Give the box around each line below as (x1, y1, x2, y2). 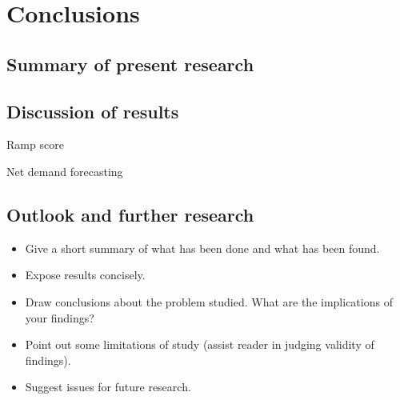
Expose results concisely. (25, 266, 146, 283)
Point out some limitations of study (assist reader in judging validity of (25, 336, 374, 353)
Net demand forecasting (6, 162, 123, 179)
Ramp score (6, 136, 64, 153)
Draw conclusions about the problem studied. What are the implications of (25, 293, 393, 310)
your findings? (25, 309, 94, 326)
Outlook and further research (6, 202, 254, 226)
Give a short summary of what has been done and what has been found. (25, 239, 380, 256)
